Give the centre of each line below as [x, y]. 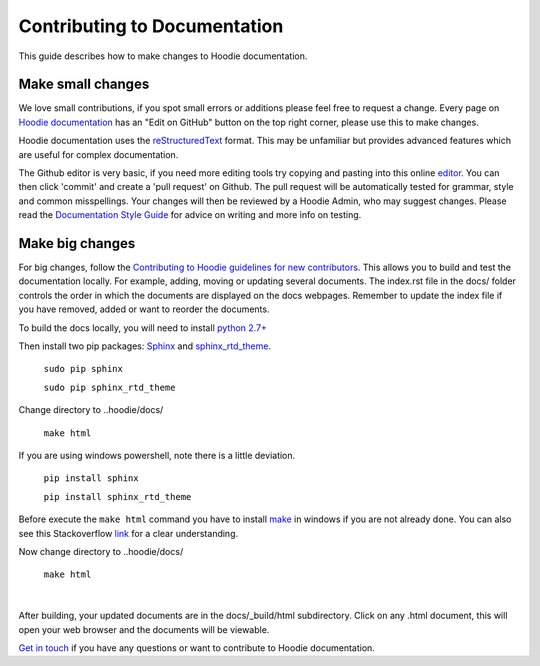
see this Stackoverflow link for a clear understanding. [128, 533]
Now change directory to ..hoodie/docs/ [101, 551]
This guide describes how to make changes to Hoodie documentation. [163, 56]
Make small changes [84, 84]
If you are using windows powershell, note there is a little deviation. [157, 455]
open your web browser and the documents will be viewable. [144, 629]
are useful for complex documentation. [98, 154]
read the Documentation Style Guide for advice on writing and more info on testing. [190, 215]
